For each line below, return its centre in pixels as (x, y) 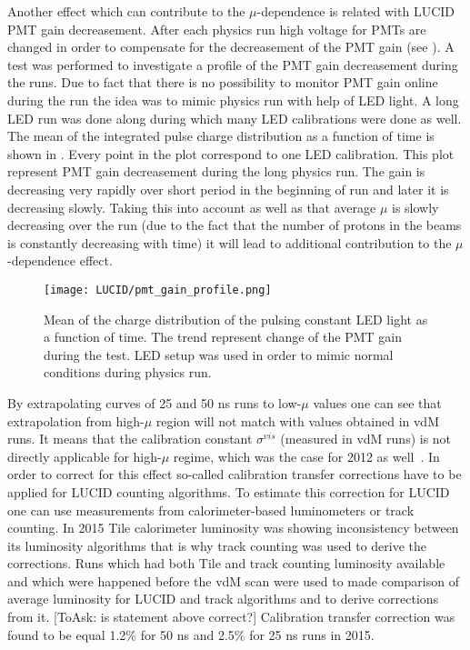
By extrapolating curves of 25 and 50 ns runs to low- (155, 402)
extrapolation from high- (76, 420)
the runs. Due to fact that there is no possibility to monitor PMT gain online (223, 82)
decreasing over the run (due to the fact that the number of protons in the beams (235, 225)
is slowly (415, 207)
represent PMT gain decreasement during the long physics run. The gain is (216, 171)
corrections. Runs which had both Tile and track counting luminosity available (226, 563)
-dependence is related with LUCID (356, 11)
